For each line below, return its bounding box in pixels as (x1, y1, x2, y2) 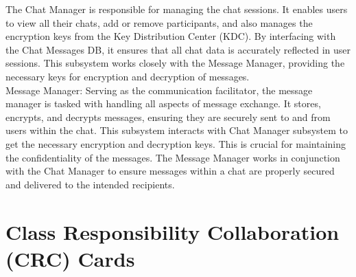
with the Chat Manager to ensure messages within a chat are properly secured (5, 164, 335, 178)
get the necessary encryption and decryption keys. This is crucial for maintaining (5, 136, 346, 151)
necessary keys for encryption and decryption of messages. (5, 69, 250, 83)
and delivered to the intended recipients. (5, 177, 175, 191)
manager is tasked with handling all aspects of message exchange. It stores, (5, 96, 321, 111)
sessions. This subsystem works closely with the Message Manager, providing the (5, 56, 345, 70)
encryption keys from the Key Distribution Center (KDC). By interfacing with (5, 29, 336, 43)
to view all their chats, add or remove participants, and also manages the (5, 15, 313, 30)
